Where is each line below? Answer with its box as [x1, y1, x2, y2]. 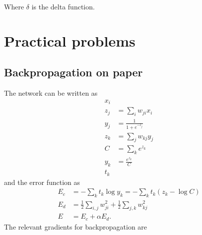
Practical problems [4, 30, 135, 51]
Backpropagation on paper [4, 64, 143, 80]
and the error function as [4, 176, 80, 187]
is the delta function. [31, 1, 95, 11]
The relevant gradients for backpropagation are [4, 221, 147, 232]
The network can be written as [4, 88, 98, 98]
